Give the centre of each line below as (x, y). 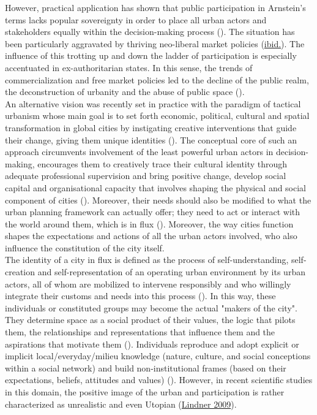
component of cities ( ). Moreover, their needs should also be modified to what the (158, 200)
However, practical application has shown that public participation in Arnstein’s (155, 7)
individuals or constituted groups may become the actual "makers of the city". (151, 307)
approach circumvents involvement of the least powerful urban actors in (139, 152)
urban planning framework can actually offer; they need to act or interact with (153, 212)
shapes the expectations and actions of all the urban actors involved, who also (151, 236)
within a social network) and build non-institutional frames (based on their (146, 367)
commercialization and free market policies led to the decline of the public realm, (157, 79)
